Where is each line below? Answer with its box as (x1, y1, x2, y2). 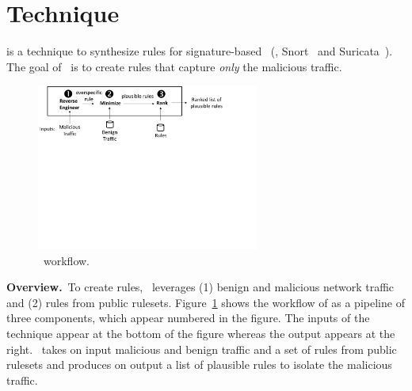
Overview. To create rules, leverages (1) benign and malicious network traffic (6, 279, 395, 295)
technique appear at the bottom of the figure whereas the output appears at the (6, 325, 395, 341)
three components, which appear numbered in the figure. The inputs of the (6, 309, 370, 326)
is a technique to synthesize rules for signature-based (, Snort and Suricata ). (6, 43, 393, 59)
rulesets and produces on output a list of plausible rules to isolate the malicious (6, 356, 392, 373)
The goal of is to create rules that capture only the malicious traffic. (6, 58, 342, 74)
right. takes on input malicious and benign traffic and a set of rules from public (6, 340, 397, 357)
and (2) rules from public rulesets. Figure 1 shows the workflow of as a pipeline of (6, 294, 405, 310)
